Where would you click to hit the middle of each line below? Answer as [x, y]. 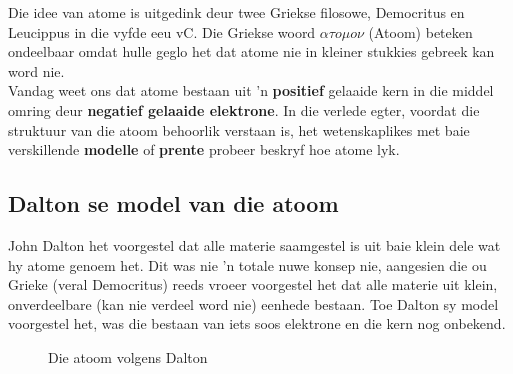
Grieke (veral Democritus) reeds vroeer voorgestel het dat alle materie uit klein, [253, 284]
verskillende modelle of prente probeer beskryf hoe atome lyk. [204, 149]
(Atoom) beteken [420, 31]
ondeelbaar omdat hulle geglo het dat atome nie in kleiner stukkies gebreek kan [251, 51]
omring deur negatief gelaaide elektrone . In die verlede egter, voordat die [244, 109]
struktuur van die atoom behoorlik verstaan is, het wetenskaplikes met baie [239, 129]
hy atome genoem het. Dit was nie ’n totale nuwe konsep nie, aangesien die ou [247, 264]
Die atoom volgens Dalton [128, 356]
